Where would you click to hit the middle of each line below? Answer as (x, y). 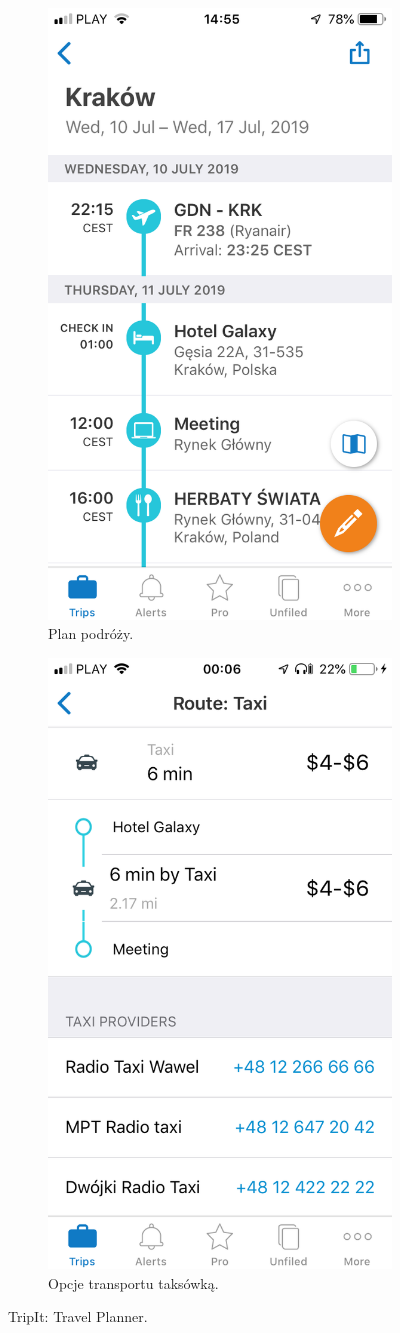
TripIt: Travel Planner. (78, 1316)
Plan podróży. (91, 633)
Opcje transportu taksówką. (133, 1282)
